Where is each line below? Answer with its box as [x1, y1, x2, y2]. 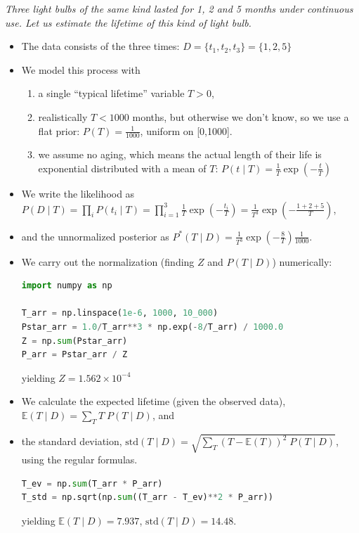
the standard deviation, [21, 434, 122, 448]
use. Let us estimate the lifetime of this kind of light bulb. [5, 15, 252, 30]
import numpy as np [21, 281, 112, 291]
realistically [38, 109, 88, 124]
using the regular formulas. [21, 452, 138, 467]
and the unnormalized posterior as [21, 229, 169, 243]
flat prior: [38, 123, 80, 138]
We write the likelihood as [21, 186, 135, 200]
